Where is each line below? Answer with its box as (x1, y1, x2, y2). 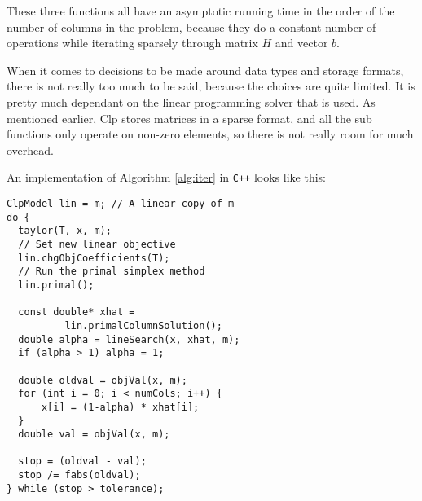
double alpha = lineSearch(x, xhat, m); (18, 333, 240, 345)
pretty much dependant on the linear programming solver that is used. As (7, 93, 376, 110)
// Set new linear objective (18, 238, 176, 250)
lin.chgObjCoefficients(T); (18, 252, 170, 264)
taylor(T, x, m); (18, 225, 112, 237)
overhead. (7, 141, 54, 158)
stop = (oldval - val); (18, 455, 147, 468)
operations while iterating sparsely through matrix (7, 34, 258, 51)
